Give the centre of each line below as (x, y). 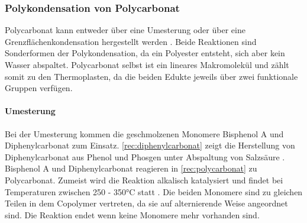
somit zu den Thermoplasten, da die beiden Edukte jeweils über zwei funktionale (151, 76)
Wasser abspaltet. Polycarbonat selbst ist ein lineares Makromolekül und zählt (147, 64)
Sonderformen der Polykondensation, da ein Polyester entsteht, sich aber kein (145, 53)
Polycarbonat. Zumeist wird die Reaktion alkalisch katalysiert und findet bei (144, 180)
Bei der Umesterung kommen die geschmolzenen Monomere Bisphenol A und (144, 133)
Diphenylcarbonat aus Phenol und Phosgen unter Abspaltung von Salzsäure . (145, 156)
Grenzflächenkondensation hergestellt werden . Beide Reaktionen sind (131, 41)
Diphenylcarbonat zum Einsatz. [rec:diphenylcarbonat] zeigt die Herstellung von (150, 145)
